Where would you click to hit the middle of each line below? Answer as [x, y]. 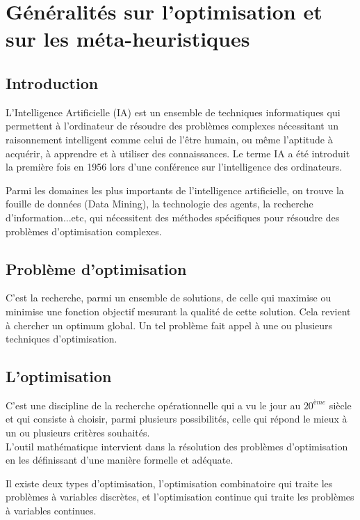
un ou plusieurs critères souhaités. [78, 433]
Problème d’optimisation [96, 268]
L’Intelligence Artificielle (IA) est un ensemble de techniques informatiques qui [173, 112]
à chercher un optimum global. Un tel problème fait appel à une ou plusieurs [169, 325]
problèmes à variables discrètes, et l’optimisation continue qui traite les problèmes [180, 497]
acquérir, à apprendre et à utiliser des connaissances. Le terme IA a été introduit [178, 153]
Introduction [52, 82]
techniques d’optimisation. [62, 339]
